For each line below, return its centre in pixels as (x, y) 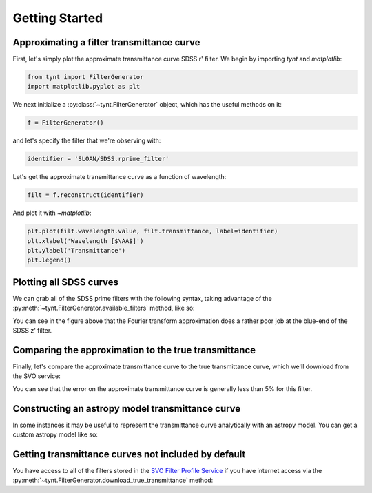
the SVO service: (37, 376)
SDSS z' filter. (32, 331)
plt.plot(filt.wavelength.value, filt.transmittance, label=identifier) (153, 231)
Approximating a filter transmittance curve (106, 42)
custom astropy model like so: (55, 434)
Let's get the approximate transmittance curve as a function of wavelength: (120, 177)
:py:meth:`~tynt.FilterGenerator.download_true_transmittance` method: (113, 480)
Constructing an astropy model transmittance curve (127, 409)
